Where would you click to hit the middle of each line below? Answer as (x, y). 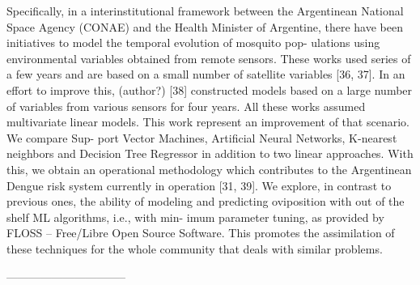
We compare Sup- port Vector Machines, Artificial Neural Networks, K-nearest (202, 137)
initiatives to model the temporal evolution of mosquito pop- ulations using (193, 43)
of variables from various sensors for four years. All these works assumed (186, 106)
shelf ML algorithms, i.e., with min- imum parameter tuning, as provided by (195, 217)
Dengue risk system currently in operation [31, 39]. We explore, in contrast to (199, 185)
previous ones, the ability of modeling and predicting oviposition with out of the (206, 201)
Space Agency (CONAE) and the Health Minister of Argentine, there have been (205, 26)
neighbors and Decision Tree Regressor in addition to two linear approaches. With (210, 153)
